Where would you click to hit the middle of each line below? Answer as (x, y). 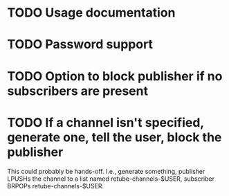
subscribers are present (78, 91)
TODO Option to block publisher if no (115, 76)
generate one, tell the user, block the (114, 137)
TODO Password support (80, 45)
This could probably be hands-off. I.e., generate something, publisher (106, 171)
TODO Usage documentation (91, 13)
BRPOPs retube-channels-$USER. (56, 186)
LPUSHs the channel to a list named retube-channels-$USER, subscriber (111, 179)
